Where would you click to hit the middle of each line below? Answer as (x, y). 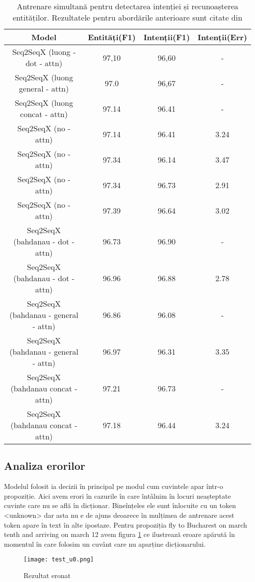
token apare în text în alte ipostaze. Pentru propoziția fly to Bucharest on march (126, 524)
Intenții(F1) (167, 37)
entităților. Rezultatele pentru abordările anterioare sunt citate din (127, 17)
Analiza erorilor (45, 466)
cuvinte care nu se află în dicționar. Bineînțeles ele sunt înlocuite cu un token (120, 505)
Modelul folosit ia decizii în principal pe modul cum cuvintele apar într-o (114, 486)
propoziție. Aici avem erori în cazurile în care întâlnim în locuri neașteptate (117, 496)
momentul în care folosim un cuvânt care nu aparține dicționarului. (105, 544)
